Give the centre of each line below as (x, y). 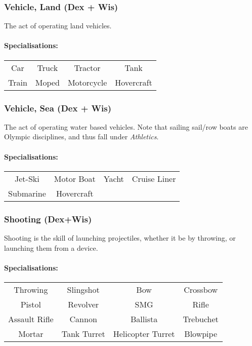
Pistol (31, 304)
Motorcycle (87, 82)
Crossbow (201, 290)
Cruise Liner (154, 178)
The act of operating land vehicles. (58, 26)
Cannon (83, 319)
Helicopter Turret (144, 334)
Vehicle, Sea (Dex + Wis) (58, 108)
